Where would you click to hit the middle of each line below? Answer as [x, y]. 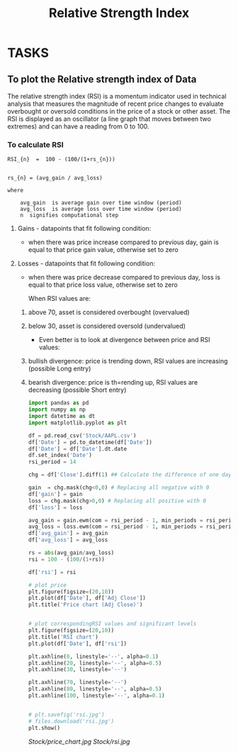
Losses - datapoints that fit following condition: [86, 263]
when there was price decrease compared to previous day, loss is [124, 277]
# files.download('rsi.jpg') [71, 721]
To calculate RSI [35, 145]
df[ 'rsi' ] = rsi [52, 572]
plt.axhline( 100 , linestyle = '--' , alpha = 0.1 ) [96, 696]
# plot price [47, 585]
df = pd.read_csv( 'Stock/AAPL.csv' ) [82, 435]
